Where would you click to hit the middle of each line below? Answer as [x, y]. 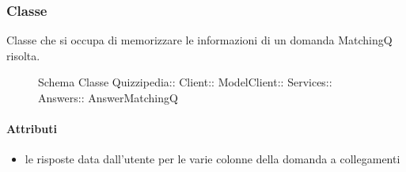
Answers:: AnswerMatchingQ [108, 97]
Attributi [32, 129]
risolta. [23, 55]
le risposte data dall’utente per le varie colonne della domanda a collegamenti [212, 159]
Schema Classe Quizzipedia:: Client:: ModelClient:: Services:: [185, 82]
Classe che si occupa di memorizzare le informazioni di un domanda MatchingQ [199, 40]
